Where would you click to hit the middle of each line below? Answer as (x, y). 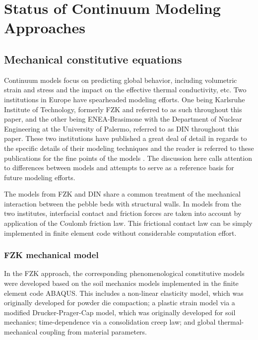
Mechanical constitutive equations (93, 59)
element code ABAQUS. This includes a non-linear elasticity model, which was (124, 293)
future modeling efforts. (40, 177)
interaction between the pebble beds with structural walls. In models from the (123, 203)
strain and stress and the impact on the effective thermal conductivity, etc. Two (125, 90)
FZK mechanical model (51, 255)
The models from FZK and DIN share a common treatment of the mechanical (122, 194)
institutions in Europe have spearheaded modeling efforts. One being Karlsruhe (125, 99)
